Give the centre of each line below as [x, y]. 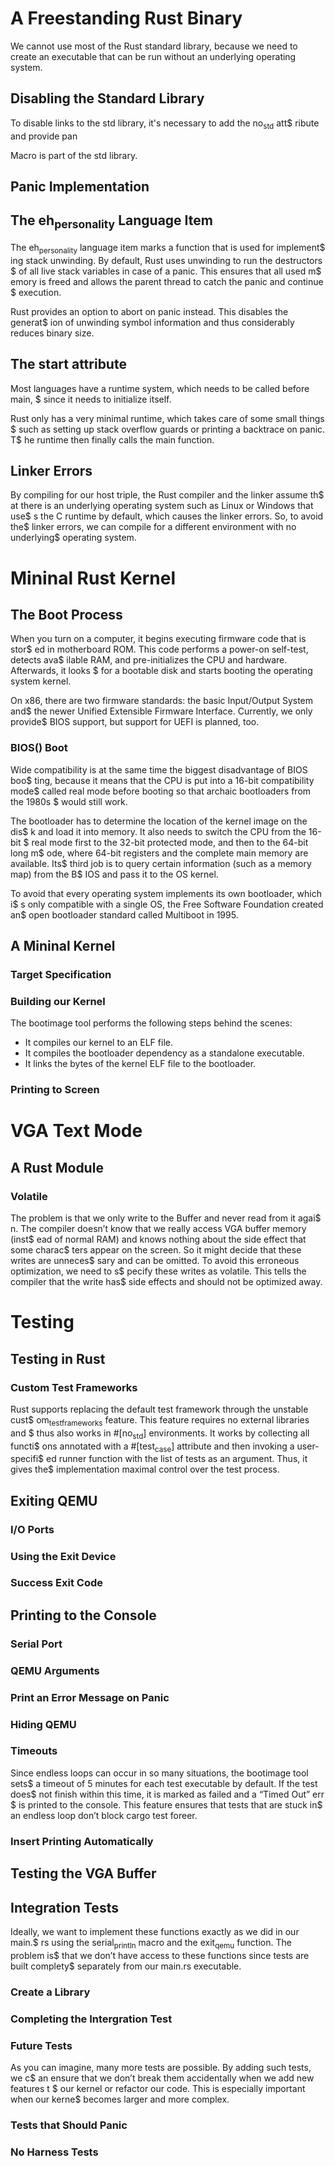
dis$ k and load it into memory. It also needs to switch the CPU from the [158, 831]
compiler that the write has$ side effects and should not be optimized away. [166, 1282]
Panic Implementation [80, 186]
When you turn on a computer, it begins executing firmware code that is [158, 639]
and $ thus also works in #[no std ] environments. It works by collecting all [160, 1434]
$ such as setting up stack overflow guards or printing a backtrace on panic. [168, 429]
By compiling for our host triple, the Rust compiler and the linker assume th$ [167, 495]
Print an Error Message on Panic [90, 1697]
